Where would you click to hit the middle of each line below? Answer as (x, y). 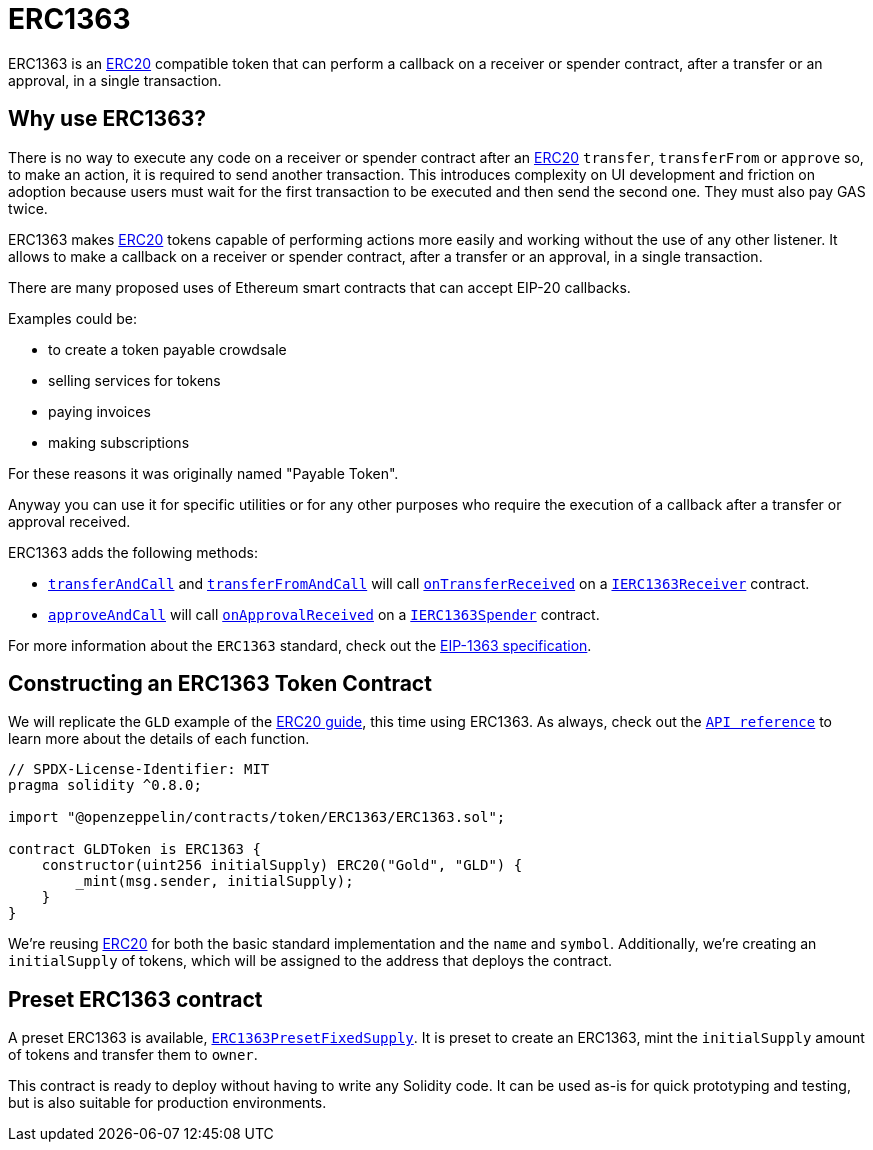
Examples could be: (72, 318)
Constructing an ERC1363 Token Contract (220, 684)
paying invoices (99, 411)
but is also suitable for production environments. (167, 1103)
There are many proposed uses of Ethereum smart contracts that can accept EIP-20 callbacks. (319, 287)
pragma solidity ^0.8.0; (105, 785)
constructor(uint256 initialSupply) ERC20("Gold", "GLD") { (282, 865)
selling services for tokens (134, 380)
